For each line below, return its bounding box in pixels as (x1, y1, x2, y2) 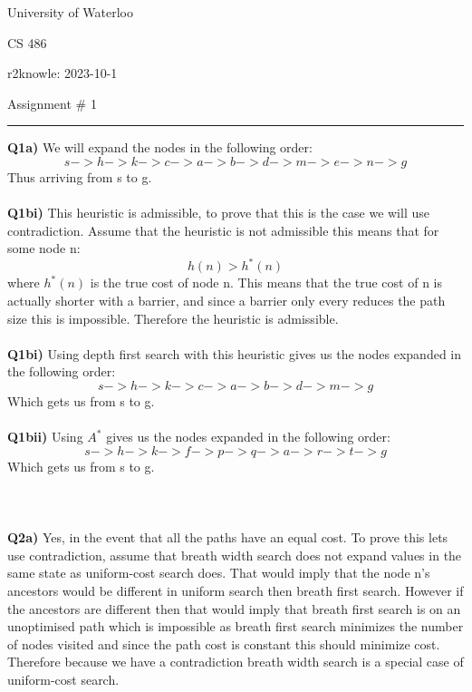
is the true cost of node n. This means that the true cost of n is (90, 273, 443, 292)
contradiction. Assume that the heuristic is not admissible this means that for (7, 220, 439, 239)
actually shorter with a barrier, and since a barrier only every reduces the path (7, 291, 446, 310)
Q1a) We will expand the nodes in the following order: (7, 138, 313, 157)
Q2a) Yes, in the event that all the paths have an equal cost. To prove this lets (7, 528, 448, 547)
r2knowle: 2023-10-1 (7, 63, 118, 83)
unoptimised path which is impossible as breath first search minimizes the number (7, 617, 464, 636)
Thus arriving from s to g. (7, 167, 152, 186)
